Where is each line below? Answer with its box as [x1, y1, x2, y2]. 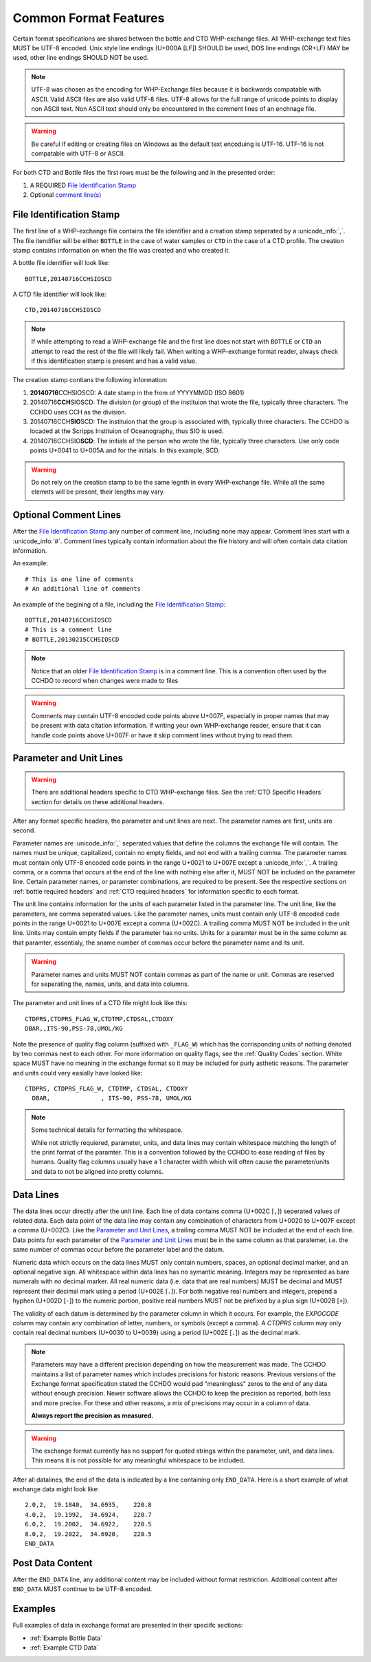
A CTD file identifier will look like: [12, 290, 106, 299]
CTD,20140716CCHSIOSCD [25, 306, 102, 314]
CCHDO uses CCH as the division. [30, 408, 127, 416]
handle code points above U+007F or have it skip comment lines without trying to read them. [31, 730, 294, 739]
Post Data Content [12, 1557, 93, 1569]
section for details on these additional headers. [31, 797, 165, 806]
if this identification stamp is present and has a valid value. [31, 357, 197, 365]
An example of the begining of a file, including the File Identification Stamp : [12, 600, 226, 609]
